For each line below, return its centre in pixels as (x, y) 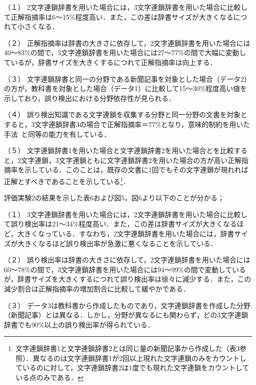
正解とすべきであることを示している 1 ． (67, 180)
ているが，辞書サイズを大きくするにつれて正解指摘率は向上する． (111, 62)
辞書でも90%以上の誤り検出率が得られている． (79, 324)
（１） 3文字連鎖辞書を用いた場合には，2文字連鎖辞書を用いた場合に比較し (126, 214)
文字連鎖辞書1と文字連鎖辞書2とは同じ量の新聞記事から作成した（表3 (128, 348)
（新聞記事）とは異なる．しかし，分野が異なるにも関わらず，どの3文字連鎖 (126, 315)
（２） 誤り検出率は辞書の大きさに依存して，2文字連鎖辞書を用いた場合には (127, 260)
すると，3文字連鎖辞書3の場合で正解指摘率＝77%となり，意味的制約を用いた (127, 124)
